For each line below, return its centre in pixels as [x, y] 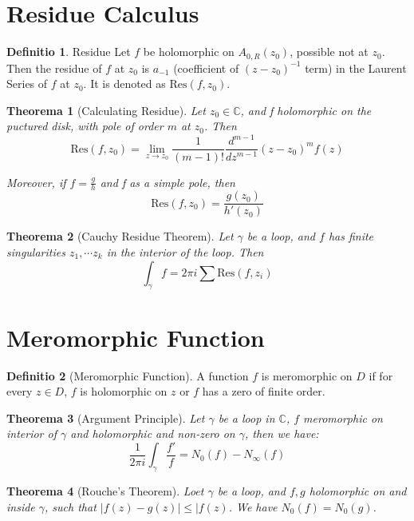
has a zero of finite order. [264, 391]
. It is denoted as [124, 84]
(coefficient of [206, 68]
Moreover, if [36, 182]
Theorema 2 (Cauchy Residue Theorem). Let [120, 236]
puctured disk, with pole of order [85, 126]
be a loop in [246, 418]
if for [381, 375]
